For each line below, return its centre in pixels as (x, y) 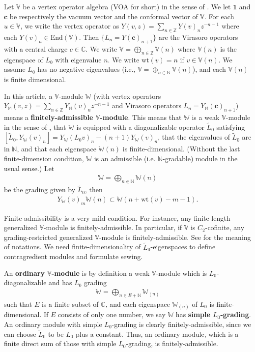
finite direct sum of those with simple (60, 343)
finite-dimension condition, (44, 158)
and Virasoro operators (146, 105)
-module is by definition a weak (100, 273)
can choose (20, 334)
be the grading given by (40, 190)
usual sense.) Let (29, 168)
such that (18, 304)
